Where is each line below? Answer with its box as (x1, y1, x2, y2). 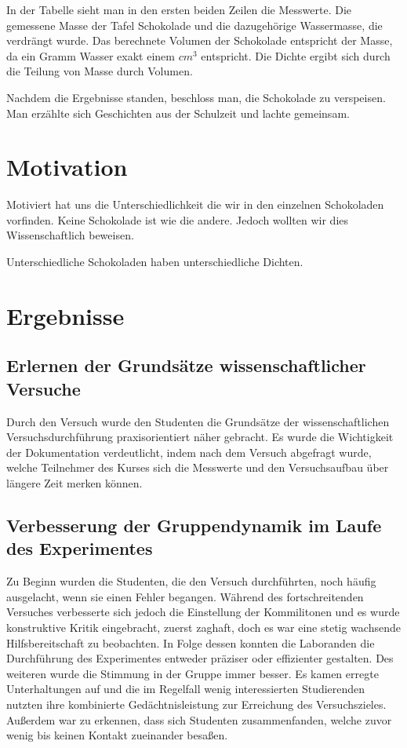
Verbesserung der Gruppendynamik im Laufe (6, 513, 382, 537)
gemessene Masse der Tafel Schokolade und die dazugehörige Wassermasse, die (6, 16, 383, 33)
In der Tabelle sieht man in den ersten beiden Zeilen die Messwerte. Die (6, 2, 352, 17)
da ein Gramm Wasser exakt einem (6, 47, 175, 64)
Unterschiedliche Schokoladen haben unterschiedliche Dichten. (6, 254, 303, 270)
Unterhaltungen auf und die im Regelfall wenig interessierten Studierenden (6, 680, 365, 697)
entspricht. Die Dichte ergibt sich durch (201, 47, 391, 64)
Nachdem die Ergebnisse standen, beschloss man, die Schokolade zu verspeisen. (6, 89, 386, 105)
